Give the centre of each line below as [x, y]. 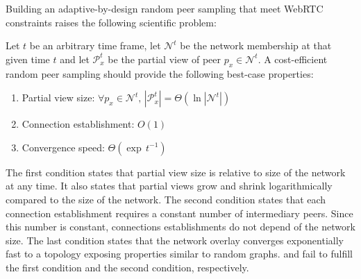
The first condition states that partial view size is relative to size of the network [176, 172]
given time [28, 59]
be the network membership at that [256, 45]
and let [75, 59]
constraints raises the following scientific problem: [111, 22]
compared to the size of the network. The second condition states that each [166, 199]
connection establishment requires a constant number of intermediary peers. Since [179, 213]
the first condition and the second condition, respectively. [127, 267]
